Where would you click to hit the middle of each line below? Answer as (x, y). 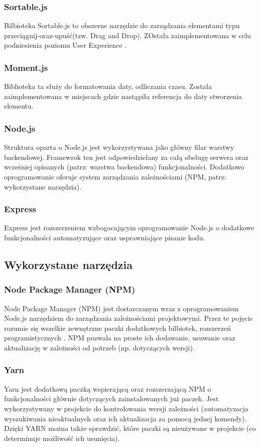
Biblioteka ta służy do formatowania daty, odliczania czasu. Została (108, 86)
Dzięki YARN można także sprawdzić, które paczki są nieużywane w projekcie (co (130, 428)
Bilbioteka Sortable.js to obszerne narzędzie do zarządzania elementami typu (122, 25)
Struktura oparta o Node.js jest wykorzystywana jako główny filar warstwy (119, 147)
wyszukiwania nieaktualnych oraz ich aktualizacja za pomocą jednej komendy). (125, 418)
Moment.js (26, 67)
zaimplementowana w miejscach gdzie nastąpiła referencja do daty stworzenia (123, 96)
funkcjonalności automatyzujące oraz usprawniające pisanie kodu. (105, 237)
